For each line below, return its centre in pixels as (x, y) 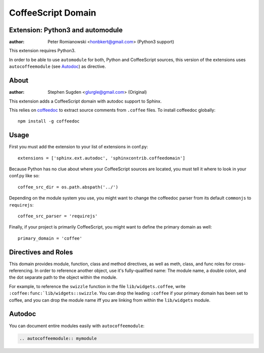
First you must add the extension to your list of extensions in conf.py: (79, 147)
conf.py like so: (24, 176)
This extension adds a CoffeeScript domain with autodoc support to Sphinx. (85, 101)
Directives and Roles (41, 252)
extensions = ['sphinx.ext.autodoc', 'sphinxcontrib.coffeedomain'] (101, 158)
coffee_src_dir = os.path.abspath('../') (68, 187)
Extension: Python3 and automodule (66, 30)
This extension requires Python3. (42, 51)
